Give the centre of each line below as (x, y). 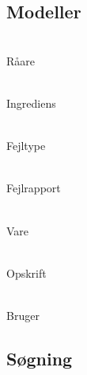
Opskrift (26, 272)
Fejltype (26, 146)
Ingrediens (31, 103)
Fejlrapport (34, 188)
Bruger (23, 315)
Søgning (40, 358)
